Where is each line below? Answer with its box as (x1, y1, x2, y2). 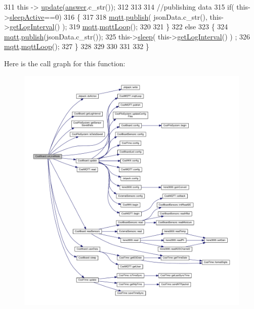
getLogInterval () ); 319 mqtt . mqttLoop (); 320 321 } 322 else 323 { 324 (9, 21, 228, 32)
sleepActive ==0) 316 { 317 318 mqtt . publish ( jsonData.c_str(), (9, 11, 207, 22)
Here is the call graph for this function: (4, 58, 125, 68)
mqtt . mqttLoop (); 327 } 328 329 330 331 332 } (4, 41, 149, 52)
